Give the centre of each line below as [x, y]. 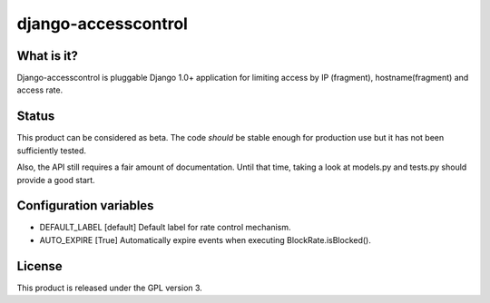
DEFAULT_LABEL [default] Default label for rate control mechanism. [165, 228]
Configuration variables [85, 205]
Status [36, 117]
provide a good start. [56, 180]
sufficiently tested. [51, 151]
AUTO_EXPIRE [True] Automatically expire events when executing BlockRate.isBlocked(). [205, 239]
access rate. [40, 90]
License [39, 266]
